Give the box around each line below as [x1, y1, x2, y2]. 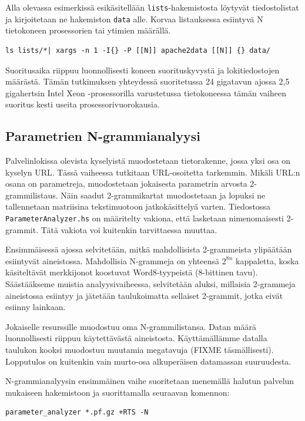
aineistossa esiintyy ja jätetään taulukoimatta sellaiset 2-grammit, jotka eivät [5, 289, 283, 301]
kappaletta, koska [236, 254, 299, 267]
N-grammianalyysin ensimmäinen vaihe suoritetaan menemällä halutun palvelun [5, 375, 294, 387]
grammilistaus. [5, 188, 58, 201]
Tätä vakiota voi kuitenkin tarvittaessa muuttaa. [41, 223, 217, 235]
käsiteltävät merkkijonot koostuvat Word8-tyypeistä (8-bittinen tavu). [5, 266, 258, 278]
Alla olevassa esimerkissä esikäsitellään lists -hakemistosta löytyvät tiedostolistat [5, 1, 299, 13]
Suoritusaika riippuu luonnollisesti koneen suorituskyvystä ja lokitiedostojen [5, 63, 280, 76]
